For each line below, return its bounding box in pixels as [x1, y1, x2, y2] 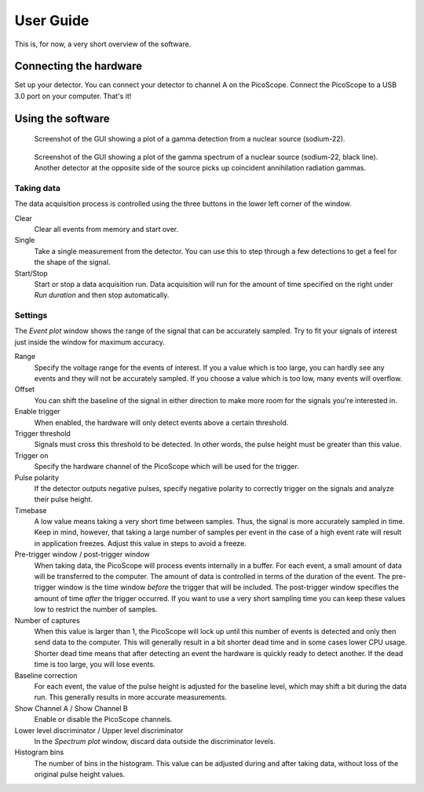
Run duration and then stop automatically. [34, 291, 170, 300]
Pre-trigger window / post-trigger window [14, 550, 151, 559]
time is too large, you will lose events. [34, 660, 156, 669]
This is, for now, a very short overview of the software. [14, 39, 192, 49]
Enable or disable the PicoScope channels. [34, 715, 173, 724]
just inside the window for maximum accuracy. [14, 337, 165, 346]
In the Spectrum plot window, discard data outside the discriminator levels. [34, 736, 276, 746]
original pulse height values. [34, 770, 126, 779]
